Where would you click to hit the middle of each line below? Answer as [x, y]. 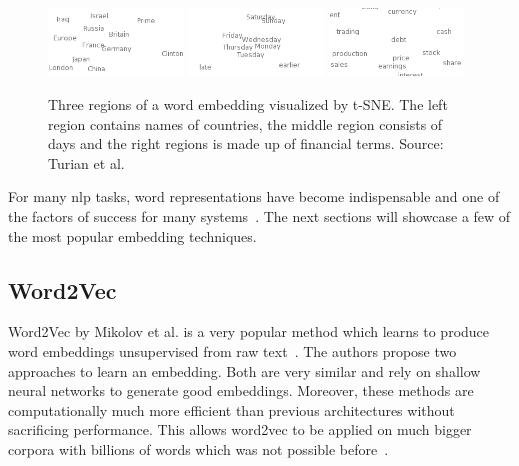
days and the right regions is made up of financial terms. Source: [246, 143]
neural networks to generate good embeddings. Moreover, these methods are [241, 390]
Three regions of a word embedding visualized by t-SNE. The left [248, 103]
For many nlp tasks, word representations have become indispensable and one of [254, 196]
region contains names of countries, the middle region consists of [245, 123]
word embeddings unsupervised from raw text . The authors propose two [232, 350]
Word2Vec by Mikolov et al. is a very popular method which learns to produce [249, 331]
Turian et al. [86, 162]
